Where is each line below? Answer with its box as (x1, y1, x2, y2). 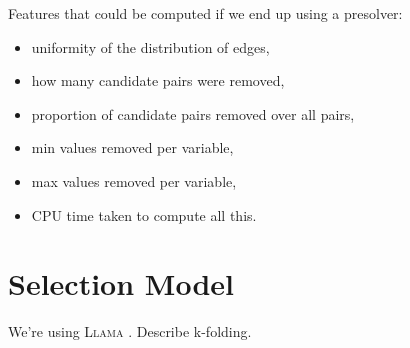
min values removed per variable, (31, 137, 234, 158)
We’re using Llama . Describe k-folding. (8, 321, 252, 342)
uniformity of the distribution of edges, (31, 36, 270, 57)
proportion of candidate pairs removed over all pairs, (31, 103, 355, 124)
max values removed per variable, (31, 170, 237, 191)
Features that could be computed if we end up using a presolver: (8, 3, 403, 23)
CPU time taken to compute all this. (31, 204, 257, 225)
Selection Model (8, 263, 234, 304)
